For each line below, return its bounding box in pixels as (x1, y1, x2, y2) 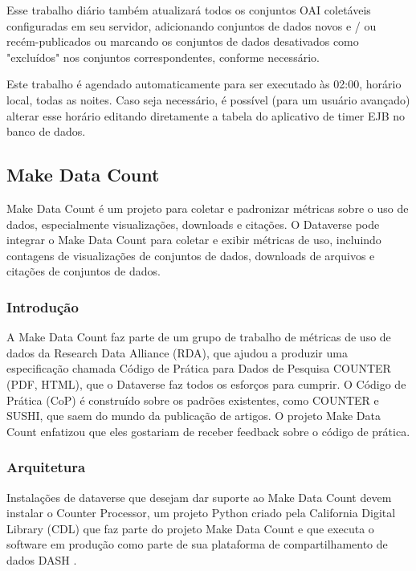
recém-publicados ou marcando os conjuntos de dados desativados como (6, 33, 359, 50)
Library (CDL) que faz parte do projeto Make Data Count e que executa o (6, 520, 374, 536)
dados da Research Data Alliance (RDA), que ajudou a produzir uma (6, 344, 348, 361)
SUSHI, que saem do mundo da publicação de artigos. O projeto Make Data (6, 407, 381, 424)
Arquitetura (6, 457, 86, 477)
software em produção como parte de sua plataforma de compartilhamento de (6, 536, 388, 553)
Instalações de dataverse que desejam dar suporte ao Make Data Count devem (6, 488, 392, 505)
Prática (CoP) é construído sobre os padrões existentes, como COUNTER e (6, 391, 379, 408)
